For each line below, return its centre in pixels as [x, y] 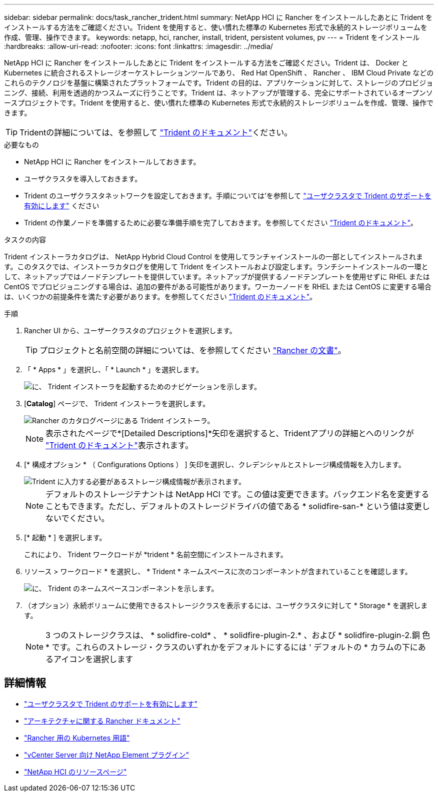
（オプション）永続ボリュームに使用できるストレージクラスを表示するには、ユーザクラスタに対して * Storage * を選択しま [226, 605]
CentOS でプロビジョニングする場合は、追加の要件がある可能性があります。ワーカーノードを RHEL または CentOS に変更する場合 [218, 287]
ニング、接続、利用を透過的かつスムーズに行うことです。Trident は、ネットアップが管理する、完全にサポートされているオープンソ [218, 93]
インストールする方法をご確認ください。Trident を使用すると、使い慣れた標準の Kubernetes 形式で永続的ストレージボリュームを [216, 27]
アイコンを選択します [93, 659]
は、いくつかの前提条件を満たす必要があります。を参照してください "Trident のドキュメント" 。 [160, 297]
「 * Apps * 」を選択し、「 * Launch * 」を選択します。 [113, 370]
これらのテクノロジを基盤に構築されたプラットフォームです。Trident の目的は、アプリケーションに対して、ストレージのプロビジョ [219, 83]
